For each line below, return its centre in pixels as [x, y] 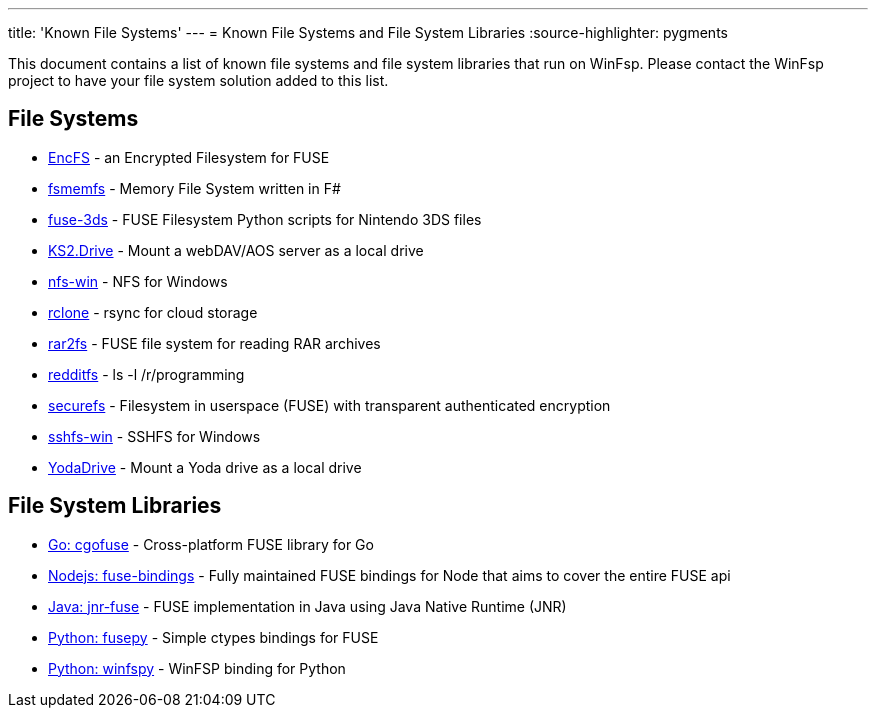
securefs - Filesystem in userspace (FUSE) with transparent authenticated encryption [329, 405]
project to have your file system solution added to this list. [198, 80]
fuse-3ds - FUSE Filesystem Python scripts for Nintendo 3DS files [265, 219]
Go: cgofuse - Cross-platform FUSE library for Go [211, 544]
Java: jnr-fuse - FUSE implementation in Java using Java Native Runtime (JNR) [307, 606]
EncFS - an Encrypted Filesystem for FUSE [189, 157]
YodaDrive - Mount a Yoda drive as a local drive [205, 467]
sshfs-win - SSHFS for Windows [154, 436]
